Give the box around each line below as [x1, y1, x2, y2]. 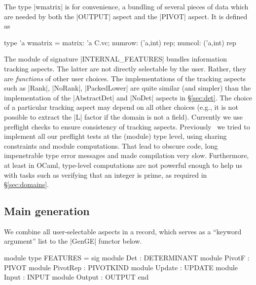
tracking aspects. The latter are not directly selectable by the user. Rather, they [4, 63, 247, 73]
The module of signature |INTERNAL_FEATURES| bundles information [4, 54, 227, 64]
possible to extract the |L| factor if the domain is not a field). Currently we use [4, 111, 243, 122]
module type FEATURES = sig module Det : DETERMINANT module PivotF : [4, 253, 250, 263]
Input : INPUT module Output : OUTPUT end [4, 272, 149, 282]
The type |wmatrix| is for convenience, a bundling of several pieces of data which [4, 1, 249, 11]
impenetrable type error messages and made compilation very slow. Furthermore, [4, 150, 249, 160]
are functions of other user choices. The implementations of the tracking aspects [4, 73, 246, 83]
